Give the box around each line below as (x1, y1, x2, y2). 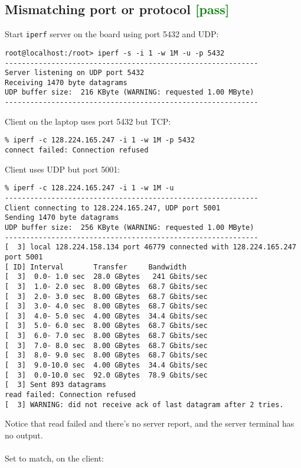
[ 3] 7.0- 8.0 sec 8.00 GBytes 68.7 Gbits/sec (5, 341, 208, 350)
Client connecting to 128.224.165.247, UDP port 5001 (5, 203, 221, 212)
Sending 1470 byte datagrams (5, 213, 119, 222)
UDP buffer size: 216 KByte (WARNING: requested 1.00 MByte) (5, 88, 254, 97)
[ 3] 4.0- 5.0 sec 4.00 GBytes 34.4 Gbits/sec (5, 311, 208, 320)
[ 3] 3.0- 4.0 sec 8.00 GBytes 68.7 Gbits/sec (5, 302, 208, 311)
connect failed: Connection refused (5, 146, 149, 155)
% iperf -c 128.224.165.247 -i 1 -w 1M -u (5, 184, 174, 193)
